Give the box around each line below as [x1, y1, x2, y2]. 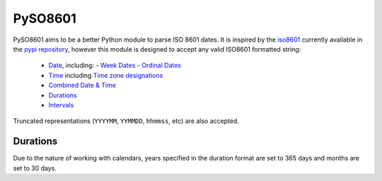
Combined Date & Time [48, 81, 117, 90]
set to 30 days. [13, 163, 57, 173]
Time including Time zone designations [48, 71, 163, 79]
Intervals [48, 100, 74, 109]
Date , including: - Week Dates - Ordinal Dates [48, 61, 182, 70]
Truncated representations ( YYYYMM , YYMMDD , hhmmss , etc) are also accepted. [13, 117, 240, 125]
